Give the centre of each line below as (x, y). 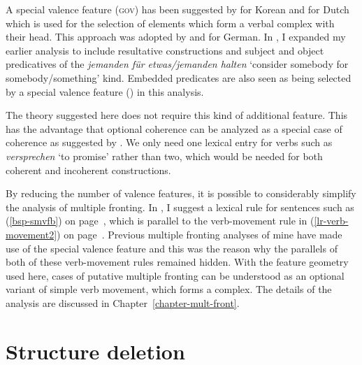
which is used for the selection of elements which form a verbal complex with (170, 23)
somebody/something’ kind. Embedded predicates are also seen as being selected (179, 77)
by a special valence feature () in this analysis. (105, 91)
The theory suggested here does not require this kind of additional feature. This (177, 115)
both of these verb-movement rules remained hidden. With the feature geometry (177, 262)
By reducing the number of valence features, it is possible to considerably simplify (181, 193)
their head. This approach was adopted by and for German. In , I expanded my (176, 37)
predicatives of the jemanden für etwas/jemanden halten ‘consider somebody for (177, 64)
